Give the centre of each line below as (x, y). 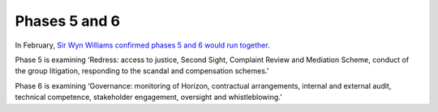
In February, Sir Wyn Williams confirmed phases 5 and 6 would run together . (143, 45)
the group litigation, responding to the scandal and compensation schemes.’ (142, 71)
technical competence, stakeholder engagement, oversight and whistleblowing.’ (148, 97)
